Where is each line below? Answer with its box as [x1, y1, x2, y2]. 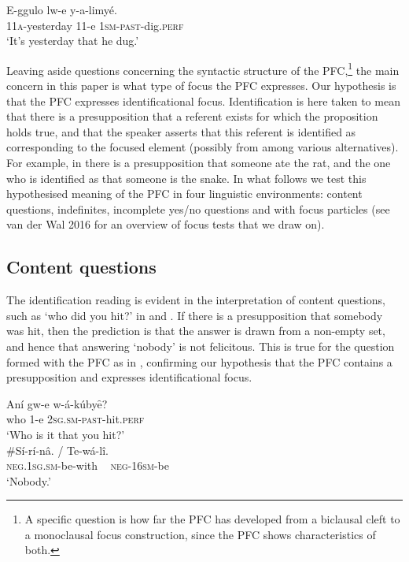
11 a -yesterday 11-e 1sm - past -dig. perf [6, 17, 184, 33]
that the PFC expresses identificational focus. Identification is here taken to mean [6, 92, 400, 109]
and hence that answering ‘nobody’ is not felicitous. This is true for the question [6, 337, 395, 354]
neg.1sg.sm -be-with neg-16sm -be [6, 457, 169, 474]
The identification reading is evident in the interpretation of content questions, [6, 292, 385, 308]
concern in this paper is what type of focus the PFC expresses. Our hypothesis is [6, 77, 396, 94]
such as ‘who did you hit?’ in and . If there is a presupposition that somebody [6, 307, 383, 323]
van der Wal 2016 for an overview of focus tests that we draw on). [6, 216, 325, 233]
